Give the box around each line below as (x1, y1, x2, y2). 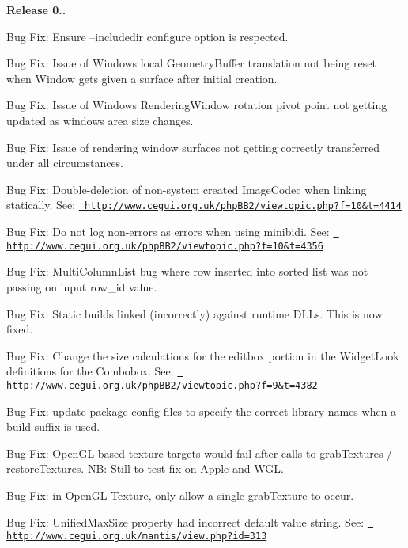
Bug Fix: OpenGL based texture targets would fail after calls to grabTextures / (6, 444, 393, 461)
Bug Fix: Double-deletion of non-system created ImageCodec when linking (6, 181, 367, 197)
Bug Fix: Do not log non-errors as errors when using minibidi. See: (6, 223, 330, 239)
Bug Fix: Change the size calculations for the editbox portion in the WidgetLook (6, 347, 399, 363)
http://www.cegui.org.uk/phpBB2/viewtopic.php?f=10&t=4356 (6, 240, 323, 252)
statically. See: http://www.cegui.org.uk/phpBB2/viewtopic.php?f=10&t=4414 (6, 196, 402, 213)
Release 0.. (6, 2, 66, 17)
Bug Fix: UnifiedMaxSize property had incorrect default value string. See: (6, 513, 365, 530)
